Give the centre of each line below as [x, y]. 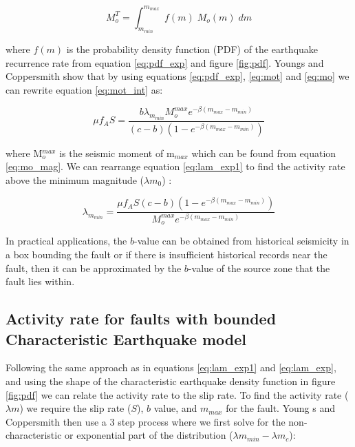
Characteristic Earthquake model [126, 339]
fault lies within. [40, 281]
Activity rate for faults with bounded [141, 319]
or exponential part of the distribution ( [149, 435]
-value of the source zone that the [259, 268]
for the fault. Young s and [280, 408]
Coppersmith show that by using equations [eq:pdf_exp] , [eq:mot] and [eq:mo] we [177, 76]
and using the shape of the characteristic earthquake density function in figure [171, 381]
